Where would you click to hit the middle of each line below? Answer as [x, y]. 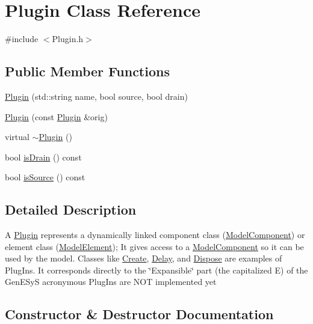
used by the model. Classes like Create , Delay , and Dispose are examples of [144, 258]
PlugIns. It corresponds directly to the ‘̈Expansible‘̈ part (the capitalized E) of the [156, 270]
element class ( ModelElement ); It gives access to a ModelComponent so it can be [154, 246]
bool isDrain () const [43, 157]
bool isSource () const [45, 177]
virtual [17, 137]
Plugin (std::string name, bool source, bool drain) [96, 96]
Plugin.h [68, 39]
